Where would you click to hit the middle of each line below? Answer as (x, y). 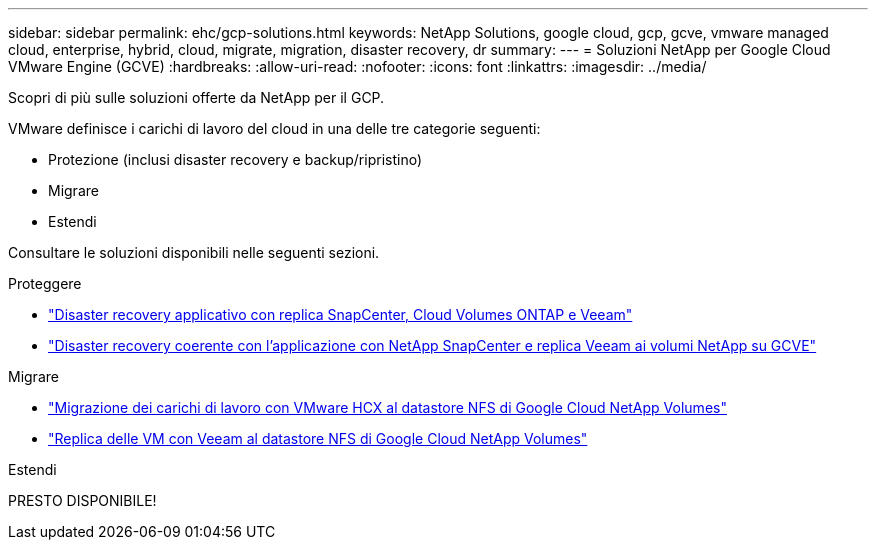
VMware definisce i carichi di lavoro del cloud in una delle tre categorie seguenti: (274, 128)
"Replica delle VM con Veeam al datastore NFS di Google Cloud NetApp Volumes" (318, 438)
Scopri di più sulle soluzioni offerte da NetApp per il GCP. (196, 97)
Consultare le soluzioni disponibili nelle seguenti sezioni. (194, 252)
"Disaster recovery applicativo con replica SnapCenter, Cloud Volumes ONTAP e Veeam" (340, 314)
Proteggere (45, 283)
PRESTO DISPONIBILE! (82, 500)
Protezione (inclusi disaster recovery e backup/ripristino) (235, 159)
